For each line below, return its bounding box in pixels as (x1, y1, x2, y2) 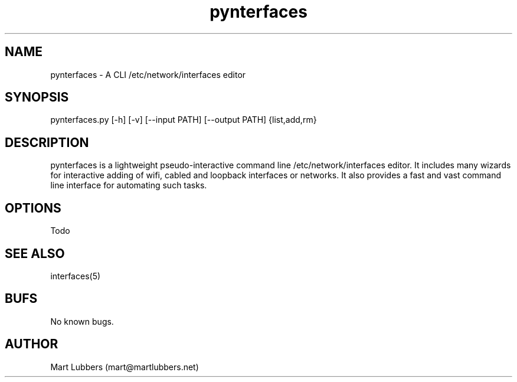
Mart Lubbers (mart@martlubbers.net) (50, 361, 199, 372)
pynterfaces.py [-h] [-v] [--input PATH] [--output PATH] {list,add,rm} (50, 115, 317, 125)
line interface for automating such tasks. (50, 180, 207, 191)
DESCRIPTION (5, 135, 89, 150)
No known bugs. (50, 316, 114, 327)
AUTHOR (5, 337, 58, 352)
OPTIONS (5, 200, 61, 216)
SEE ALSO (5, 246, 65, 261)
